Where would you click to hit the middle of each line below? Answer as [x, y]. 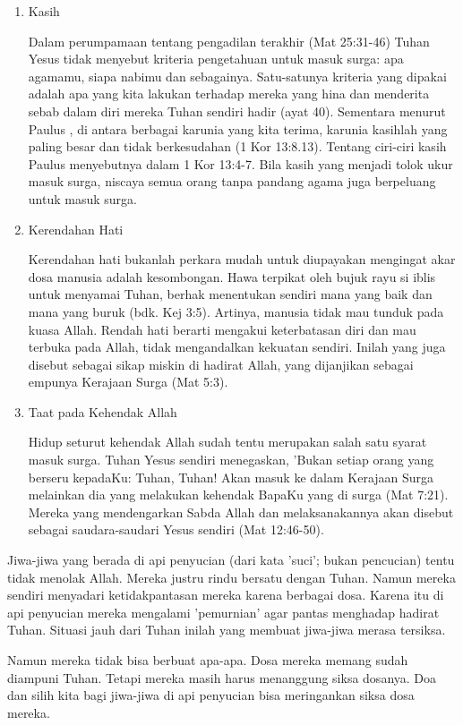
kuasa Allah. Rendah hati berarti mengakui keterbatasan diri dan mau [222, 329]
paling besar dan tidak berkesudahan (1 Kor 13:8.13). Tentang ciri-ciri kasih [237, 146]
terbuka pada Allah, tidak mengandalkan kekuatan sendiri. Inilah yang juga [237, 347]
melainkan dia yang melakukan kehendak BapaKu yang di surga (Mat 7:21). [238, 495]
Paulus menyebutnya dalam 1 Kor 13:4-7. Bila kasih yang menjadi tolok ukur [240, 163]
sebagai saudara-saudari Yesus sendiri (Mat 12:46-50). [176, 529]
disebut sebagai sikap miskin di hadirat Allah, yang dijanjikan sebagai [221, 364]
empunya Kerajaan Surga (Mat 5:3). [128, 382]
